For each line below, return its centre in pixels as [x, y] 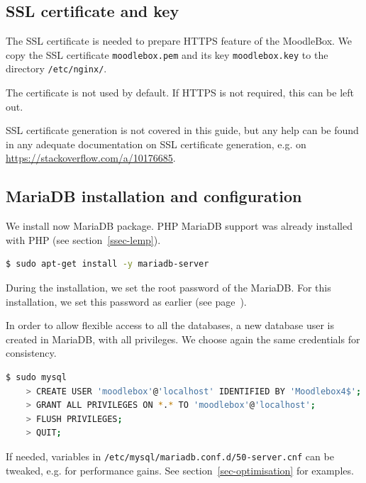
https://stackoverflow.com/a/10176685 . [91, 158]
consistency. [31, 353]
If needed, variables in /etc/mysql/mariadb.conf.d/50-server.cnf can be [170, 456]
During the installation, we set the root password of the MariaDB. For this [168, 288]
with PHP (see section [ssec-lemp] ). [83, 239]
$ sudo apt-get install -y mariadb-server [107, 264]
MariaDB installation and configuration [154, 196]
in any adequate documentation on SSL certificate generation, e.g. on [156, 144]
